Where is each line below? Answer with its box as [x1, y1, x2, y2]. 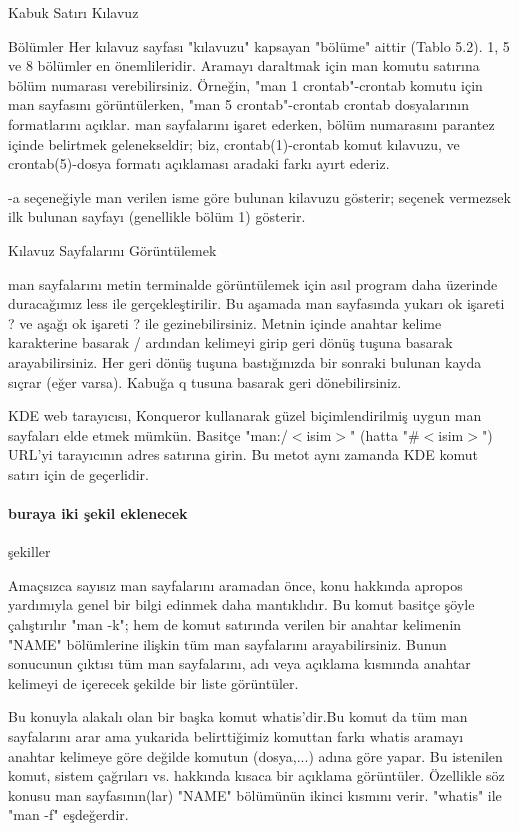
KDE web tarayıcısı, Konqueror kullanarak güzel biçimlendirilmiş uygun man [8, 405, 482, 426]
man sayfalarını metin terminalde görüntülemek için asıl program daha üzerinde [8, 273, 498, 294]
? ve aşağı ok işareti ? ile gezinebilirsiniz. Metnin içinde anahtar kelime [8, 312, 442, 333]
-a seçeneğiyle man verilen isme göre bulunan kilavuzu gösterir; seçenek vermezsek [8, 186, 511, 207]
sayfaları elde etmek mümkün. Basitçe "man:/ [8, 424, 288, 445]
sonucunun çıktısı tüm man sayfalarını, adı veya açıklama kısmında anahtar [8, 653, 471, 674]
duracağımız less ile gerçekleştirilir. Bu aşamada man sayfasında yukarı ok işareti [8, 293, 505, 314]
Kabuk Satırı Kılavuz [8, 2, 139, 22]
